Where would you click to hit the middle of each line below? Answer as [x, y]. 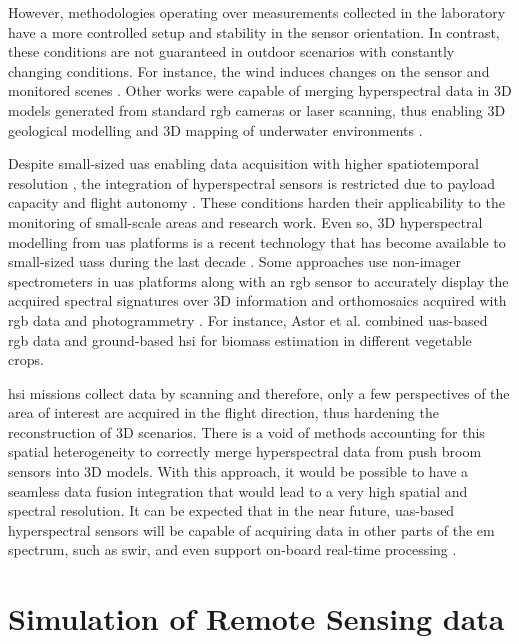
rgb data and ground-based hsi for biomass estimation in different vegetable [240, 339]
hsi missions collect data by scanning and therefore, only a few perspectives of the [259, 392]
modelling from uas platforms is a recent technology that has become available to [257, 241]
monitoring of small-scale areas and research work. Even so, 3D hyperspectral [245, 221]
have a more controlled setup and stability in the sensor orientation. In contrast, [254, 31]
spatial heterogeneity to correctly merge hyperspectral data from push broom [245, 451]
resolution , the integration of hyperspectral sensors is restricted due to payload [251, 182]
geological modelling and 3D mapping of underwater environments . [215, 129]
